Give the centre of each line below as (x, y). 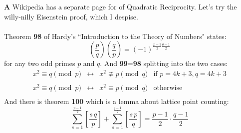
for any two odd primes (40, 63)
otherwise (168, 88)
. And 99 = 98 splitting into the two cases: (164, 63)
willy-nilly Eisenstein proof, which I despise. (71, 16)
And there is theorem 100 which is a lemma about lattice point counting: (117, 101)
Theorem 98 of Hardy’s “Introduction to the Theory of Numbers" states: (115, 36)
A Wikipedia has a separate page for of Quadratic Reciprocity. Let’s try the (120, 6)
